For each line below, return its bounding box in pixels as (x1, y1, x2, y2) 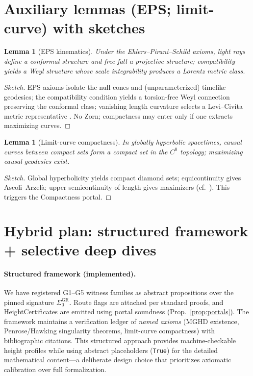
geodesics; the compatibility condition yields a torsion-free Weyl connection (4, 91, 230, 101)
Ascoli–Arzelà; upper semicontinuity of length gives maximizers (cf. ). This (4, 182, 230, 192)
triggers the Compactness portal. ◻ (4, 192, 112, 202)
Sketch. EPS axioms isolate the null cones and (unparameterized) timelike (4, 82, 226, 92)
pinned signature (4, 297, 54, 307)
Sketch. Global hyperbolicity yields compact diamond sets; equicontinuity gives (4, 172, 241, 182)
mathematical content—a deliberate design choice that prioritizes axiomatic (4, 354, 231, 365)
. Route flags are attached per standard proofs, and (69, 297, 224, 307)
